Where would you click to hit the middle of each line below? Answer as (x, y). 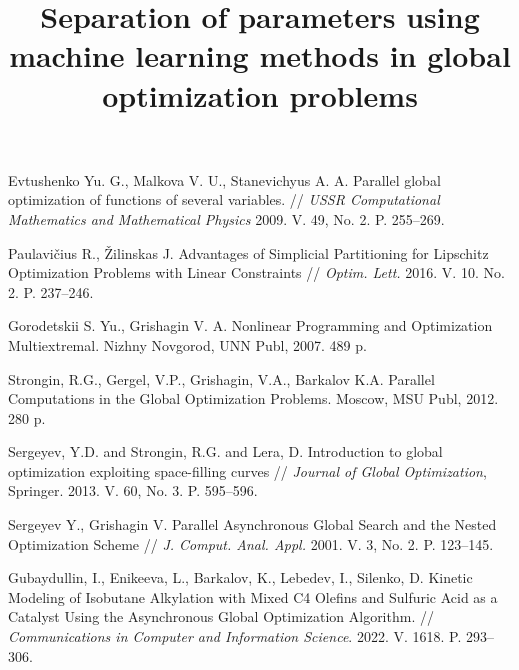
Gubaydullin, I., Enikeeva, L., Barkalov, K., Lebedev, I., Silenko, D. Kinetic (240, 577)
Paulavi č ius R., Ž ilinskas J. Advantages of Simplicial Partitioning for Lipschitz (248, 252)
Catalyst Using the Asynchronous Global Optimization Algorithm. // (221, 616)
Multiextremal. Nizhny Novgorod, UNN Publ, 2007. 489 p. (187, 344)
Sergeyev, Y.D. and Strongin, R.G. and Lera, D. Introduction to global (225, 451)
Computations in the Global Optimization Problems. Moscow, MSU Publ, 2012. (253, 398)
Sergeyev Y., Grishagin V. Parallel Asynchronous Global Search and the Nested (252, 524)
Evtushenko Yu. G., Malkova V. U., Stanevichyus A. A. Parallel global (224, 179)
